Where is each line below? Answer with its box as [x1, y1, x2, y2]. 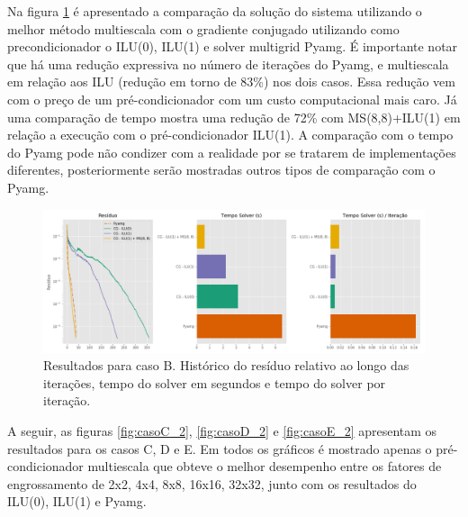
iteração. [43, 391, 91, 410]
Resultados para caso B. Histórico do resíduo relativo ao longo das [43, 356, 409, 375]
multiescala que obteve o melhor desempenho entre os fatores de [87, 457, 442, 476]
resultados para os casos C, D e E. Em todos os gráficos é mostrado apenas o [7, 439, 432, 458]
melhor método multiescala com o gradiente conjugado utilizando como [7, 19, 400, 38]
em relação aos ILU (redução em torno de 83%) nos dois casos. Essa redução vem [7, 72, 455, 91]
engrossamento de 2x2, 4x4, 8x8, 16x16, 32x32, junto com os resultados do [7, 474, 417, 493]
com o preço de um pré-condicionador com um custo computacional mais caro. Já [7, 89, 457, 108]
